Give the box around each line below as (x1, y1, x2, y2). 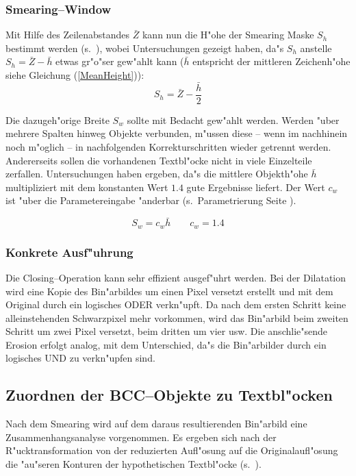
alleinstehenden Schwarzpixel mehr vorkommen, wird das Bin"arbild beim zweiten (5, 310, 348, 325)
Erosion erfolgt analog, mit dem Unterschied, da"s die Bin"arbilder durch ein (5, 337, 327, 351)
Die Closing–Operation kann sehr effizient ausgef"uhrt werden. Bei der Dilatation (5, 270, 346, 284)
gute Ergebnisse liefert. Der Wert (186, 179, 325, 194)
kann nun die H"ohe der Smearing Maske (142, 27, 314, 42)
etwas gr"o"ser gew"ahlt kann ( (55, 54, 184, 68)
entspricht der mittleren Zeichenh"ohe (192, 54, 351, 68)
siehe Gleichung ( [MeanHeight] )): (5, 68, 144, 82)
